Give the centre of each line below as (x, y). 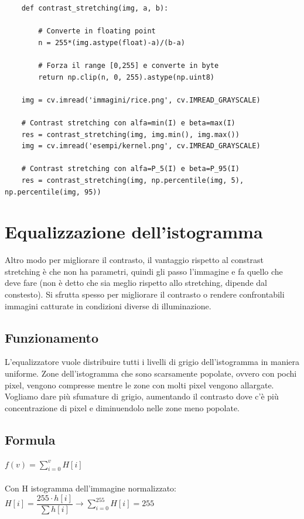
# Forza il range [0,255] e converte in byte (129, 65)
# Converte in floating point (97, 31)
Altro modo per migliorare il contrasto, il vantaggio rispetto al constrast (134, 260)
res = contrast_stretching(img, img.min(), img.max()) (130, 134)
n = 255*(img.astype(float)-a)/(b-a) (112, 42)
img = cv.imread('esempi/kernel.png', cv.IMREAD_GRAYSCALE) (141, 146)
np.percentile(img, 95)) (53, 192)
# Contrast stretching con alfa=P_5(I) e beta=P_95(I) (130, 169)
